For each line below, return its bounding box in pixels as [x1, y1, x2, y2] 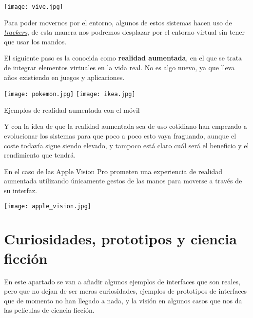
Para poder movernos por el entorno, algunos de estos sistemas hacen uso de [4, 17, 232, 27]
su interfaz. [4, 185, 37, 196]
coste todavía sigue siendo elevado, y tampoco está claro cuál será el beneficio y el [4, 140, 249, 150]
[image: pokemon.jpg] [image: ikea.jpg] [4, 91, 136, 98]
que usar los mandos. [4, 36, 67, 46]
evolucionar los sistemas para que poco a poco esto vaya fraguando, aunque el [4, 131, 236, 141]
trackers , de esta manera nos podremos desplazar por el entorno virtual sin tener [4, 27, 245, 37]
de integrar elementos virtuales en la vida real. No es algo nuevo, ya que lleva [4, 62, 235, 73]
